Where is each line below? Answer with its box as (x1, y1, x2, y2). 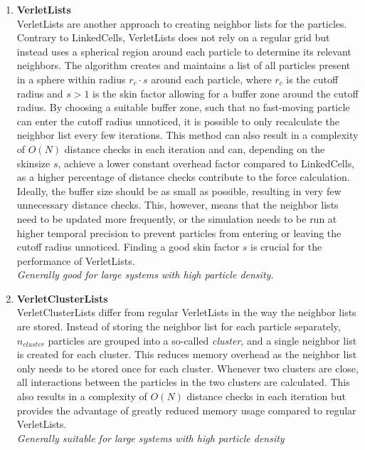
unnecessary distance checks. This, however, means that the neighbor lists (16, 197, 339, 212)
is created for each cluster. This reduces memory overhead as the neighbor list (16, 347, 357, 362)
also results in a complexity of (16, 389, 147, 404)
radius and (16, 85, 63, 100)
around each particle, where (151, 71, 272, 86)
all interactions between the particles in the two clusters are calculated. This (16, 375, 350, 389)
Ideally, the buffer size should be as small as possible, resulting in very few (16, 183, 342, 198)
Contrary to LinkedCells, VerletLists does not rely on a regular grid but (16, 30, 330, 45)
